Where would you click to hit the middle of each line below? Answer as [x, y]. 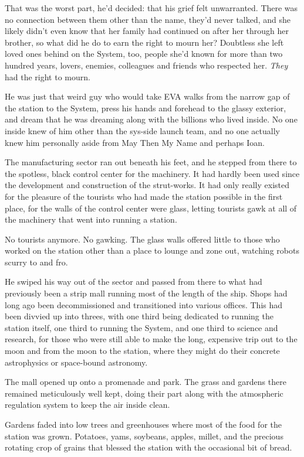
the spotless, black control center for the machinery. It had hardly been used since [152, 173]
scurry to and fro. [36, 262]
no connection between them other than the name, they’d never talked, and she [148, 19]
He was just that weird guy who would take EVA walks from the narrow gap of [147, 96]
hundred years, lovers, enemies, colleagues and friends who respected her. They [146, 65]
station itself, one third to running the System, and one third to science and [141, 327]
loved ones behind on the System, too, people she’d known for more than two [144, 54]
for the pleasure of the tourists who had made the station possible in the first [144, 196]
